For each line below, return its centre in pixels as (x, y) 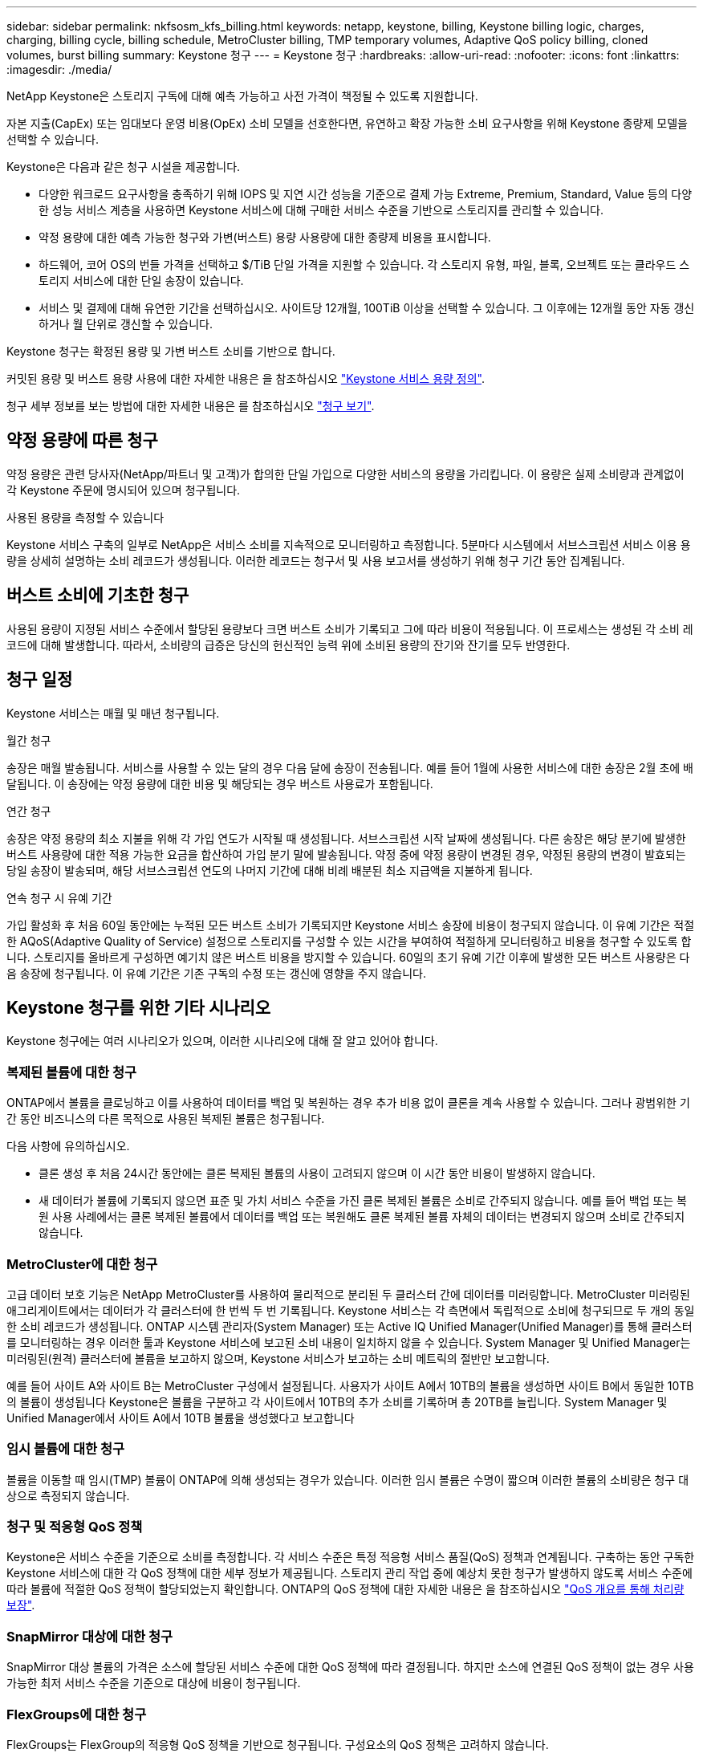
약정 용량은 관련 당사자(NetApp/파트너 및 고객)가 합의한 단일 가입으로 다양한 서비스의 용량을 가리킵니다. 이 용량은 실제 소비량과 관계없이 (345, 474)
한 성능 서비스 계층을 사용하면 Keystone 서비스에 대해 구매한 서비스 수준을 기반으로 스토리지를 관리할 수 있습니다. (321, 210)
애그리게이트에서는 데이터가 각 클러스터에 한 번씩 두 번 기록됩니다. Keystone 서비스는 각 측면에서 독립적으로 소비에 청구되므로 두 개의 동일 (351, 1310)
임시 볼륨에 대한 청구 (66, 1449)
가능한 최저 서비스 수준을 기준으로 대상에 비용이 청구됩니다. (154, 1683)
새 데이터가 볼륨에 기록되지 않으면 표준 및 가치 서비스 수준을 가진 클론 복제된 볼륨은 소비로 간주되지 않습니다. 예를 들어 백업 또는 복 (363, 1201)
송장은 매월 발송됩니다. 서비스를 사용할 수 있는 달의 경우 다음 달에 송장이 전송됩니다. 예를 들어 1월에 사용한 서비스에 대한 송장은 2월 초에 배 (350, 767)
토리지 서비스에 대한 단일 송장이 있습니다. (141, 281)
